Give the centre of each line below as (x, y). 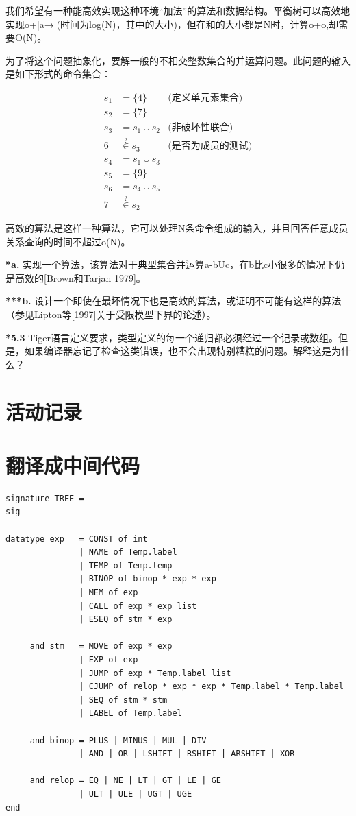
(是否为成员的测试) (210, 146)
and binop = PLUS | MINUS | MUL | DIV (118, 740)
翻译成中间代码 (73, 465)
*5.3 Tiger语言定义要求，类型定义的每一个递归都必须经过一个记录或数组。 (172, 337)
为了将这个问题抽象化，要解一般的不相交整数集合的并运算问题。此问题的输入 (178, 60)
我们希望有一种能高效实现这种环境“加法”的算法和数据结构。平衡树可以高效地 (178, 10)
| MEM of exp (109, 593)
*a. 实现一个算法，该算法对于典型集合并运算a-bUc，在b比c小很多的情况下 (170, 264)
